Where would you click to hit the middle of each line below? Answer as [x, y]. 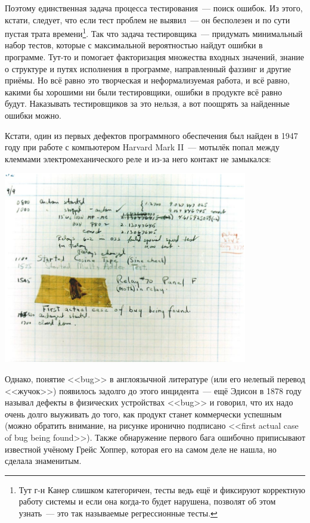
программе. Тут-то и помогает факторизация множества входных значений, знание [154, 57]
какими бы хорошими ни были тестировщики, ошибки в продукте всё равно [143, 92]
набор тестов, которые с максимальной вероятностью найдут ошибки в [134, 45]
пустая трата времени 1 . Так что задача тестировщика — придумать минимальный [154, 33]
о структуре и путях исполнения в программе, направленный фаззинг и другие [148, 68]
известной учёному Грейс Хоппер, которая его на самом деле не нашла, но [141, 449]
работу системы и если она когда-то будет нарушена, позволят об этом [147, 501]
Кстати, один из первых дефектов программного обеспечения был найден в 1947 [151, 135]
